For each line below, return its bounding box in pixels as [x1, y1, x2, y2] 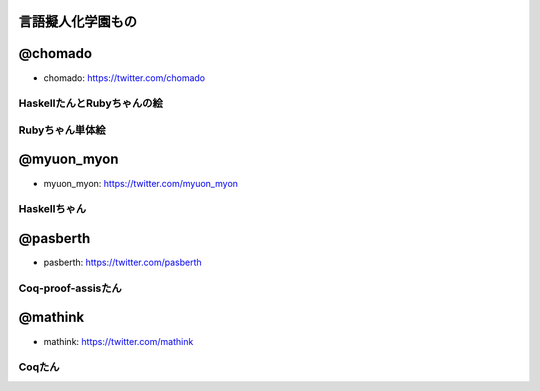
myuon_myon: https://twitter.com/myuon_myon [43, 177, 239, 189]
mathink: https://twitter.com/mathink [43, 335, 194, 347]
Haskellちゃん [18, 202, 87, 216]
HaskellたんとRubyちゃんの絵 [18, 96, 164, 110]
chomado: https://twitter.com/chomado [43, 71, 205, 84]
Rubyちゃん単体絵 [18, 123, 106, 137]
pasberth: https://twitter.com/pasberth [43, 256, 202, 269]
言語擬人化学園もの [18, 13, 137, 30]
